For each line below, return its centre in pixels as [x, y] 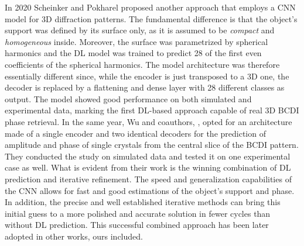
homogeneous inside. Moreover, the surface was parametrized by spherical [136, 41]
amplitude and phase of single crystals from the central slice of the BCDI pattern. [152, 145]
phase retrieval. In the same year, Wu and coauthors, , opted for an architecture [148, 121]
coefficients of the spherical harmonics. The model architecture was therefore [142, 64]
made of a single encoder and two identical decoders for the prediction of [135, 133]
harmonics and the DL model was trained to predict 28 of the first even [133, 53]
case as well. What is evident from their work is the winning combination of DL [148, 167]
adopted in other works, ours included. [74, 236]
